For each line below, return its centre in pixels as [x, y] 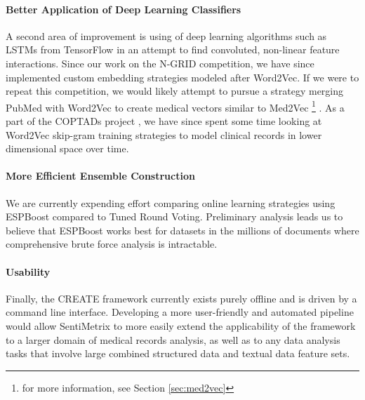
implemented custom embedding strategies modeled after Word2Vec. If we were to [182, 77]
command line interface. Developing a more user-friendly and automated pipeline [180, 312]
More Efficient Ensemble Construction [100, 176]
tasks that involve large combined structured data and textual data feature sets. [178, 353]
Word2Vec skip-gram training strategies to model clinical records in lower [164, 134]
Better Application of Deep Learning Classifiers [124, 9]
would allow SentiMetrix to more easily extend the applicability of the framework [181, 325]
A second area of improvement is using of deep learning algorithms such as [166, 35]
